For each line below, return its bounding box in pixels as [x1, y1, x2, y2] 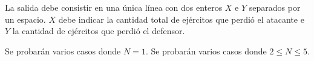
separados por [249, 1, 301, 13]
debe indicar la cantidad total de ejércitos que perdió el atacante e [58, 13, 304, 25]
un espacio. [5, 13, 46, 25]
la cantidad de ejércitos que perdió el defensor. [12, 25, 185, 37]
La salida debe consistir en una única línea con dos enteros [5, 1, 223, 13]
